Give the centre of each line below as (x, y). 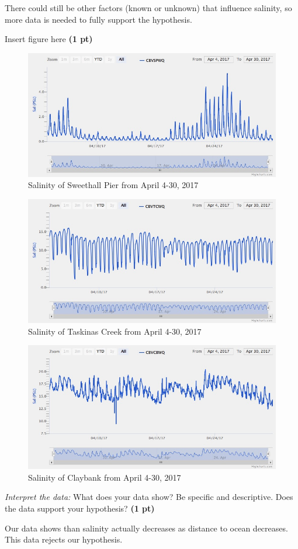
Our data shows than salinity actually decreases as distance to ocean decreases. (146, 528)
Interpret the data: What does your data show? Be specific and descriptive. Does (149, 497)
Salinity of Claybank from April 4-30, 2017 (105, 477)
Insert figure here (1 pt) (49, 39)
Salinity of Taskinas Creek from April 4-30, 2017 (115, 331)
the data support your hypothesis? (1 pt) (80, 508)
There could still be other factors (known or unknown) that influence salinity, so (148, 8)
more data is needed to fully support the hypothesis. (98, 19)
